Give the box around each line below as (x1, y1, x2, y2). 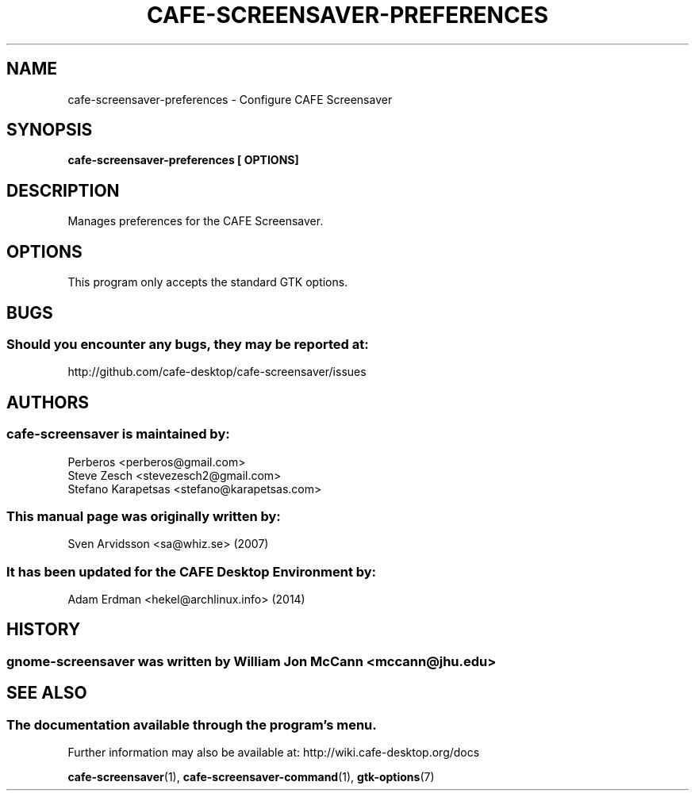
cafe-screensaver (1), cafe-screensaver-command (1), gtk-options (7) (67, 770, 435, 784)
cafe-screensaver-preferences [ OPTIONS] (67, 153, 299, 167)
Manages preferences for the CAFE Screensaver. (67, 214, 324, 228)
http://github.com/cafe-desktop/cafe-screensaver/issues (67, 365, 367, 379)
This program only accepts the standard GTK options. (67, 275, 348, 289)
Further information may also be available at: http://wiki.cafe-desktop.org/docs (67, 745, 480, 760)
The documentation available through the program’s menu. (6, 716, 377, 733)
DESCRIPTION (6, 180, 120, 201)
